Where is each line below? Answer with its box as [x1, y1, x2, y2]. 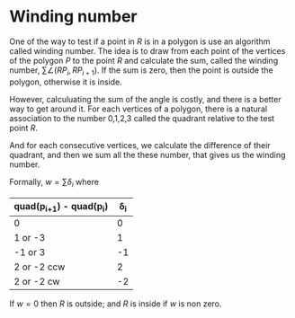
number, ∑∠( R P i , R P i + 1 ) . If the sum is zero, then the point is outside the [9, 65, 273, 77]
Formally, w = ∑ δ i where [9, 176, 99, 190]
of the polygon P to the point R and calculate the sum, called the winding [9, 55, 279, 66]
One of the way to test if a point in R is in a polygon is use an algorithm [9, 36, 271, 47]
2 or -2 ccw [13, 261, 66, 273]
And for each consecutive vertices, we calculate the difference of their [9, 139, 272, 150]
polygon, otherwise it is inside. [9, 76, 123, 87]
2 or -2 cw [13, 275, 60, 287]
